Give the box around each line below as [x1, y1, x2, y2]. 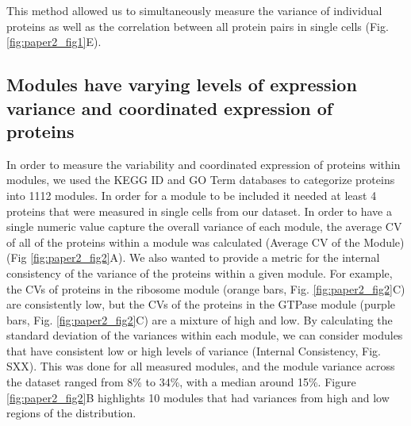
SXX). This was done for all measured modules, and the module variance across [6, 358, 395, 374]
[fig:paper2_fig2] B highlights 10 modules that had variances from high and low [6, 389, 390, 405]
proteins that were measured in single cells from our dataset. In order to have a [6, 202, 392, 219]
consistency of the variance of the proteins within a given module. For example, [6, 264, 393, 281]
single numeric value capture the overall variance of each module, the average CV [6, 218, 402, 235]
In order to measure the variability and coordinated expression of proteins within [6, 155, 401, 172]
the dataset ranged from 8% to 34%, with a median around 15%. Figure [6, 374, 356, 390]
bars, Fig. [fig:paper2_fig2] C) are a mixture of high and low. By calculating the [6, 311, 393, 328]
